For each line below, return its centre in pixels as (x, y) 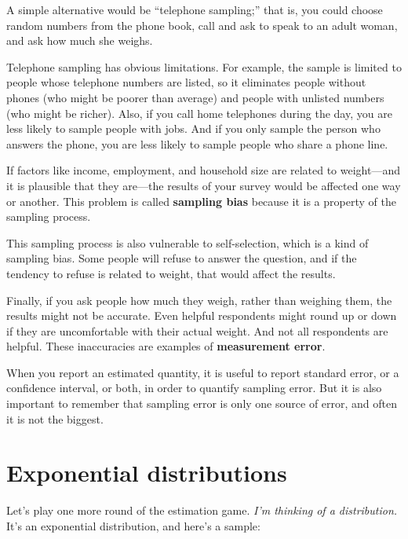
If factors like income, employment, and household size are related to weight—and (203, 170)
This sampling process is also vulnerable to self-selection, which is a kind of (188, 242)
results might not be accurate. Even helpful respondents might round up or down (202, 315)
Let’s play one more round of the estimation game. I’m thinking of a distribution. (202, 510)
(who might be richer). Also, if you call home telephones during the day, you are (199, 113)
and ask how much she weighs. (80, 40)
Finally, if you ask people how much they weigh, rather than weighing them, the (199, 300)
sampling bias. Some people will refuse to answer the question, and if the (182, 258)
